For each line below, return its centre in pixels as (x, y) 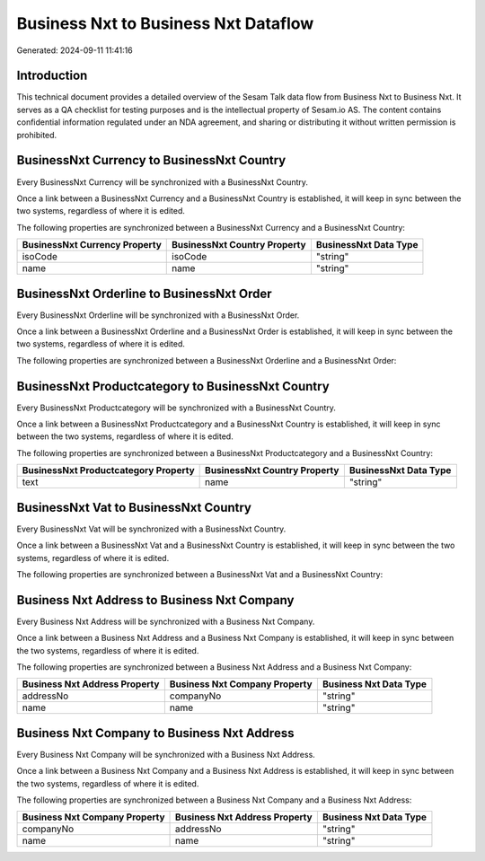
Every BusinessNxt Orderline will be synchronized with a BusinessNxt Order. (158, 315)
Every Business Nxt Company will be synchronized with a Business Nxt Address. (166, 754)
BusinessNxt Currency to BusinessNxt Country (151, 160)
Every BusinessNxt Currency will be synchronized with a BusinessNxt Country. (163, 182)
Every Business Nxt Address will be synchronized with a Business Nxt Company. (166, 621)
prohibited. (37, 135)
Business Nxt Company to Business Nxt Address (155, 733)
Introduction (52, 76)
